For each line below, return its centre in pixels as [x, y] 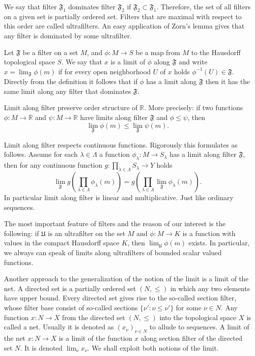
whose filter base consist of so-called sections [71, 307]
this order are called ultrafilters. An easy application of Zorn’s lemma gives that [124, 26]
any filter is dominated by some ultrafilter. [68, 35]
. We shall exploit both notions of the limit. [153, 347]
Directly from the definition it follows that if [71, 81]
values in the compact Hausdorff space [62, 243]
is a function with [209, 233]
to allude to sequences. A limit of [199, 327]
